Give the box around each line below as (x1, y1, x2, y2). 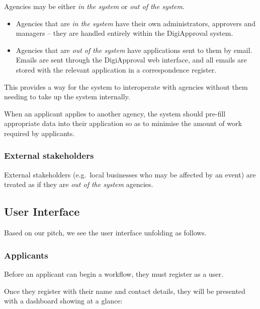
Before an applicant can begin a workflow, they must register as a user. (4, 268, 223, 279)
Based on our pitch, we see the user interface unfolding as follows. (4, 227, 207, 238)
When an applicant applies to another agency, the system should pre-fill (4, 108, 226, 118)
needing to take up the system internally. (4, 91, 130, 102)
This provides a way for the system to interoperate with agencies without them (4, 81, 248, 92)
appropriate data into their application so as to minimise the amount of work (4, 118, 242, 129)
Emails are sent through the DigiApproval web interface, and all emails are (16, 54, 247, 65)
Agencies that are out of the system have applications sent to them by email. (16, 44, 252, 55)
